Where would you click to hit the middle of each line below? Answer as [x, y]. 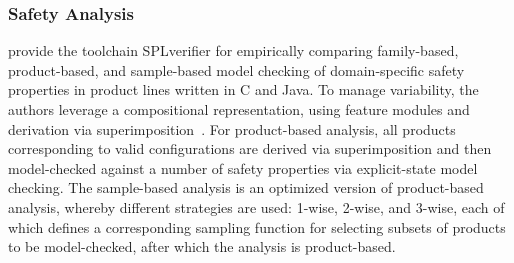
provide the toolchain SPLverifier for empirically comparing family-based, [233, 50]
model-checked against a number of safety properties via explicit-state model [243, 167]
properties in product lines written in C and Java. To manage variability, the [243, 89]
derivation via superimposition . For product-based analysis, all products [232, 128]
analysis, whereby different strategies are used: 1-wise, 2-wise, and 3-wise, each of [256, 206]
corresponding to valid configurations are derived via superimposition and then [250, 148]
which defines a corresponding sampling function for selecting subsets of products [257, 226]
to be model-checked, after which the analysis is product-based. [202, 246]
